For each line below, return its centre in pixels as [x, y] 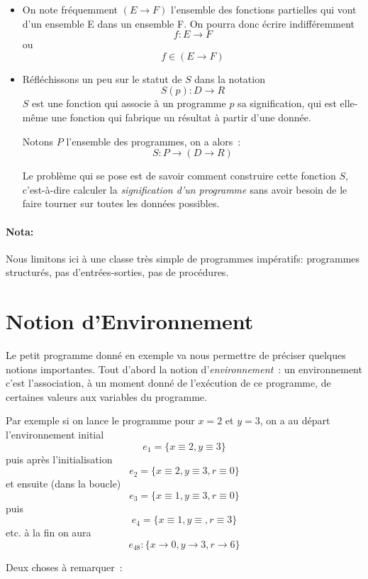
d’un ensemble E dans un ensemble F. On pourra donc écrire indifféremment [189, 23]
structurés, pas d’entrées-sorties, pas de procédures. [117, 272]
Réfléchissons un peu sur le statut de [102, 78]
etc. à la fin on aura [49, 533]
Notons [38, 141]
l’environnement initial [55, 435]
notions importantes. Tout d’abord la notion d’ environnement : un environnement [184, 369]
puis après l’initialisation [59, 459]
